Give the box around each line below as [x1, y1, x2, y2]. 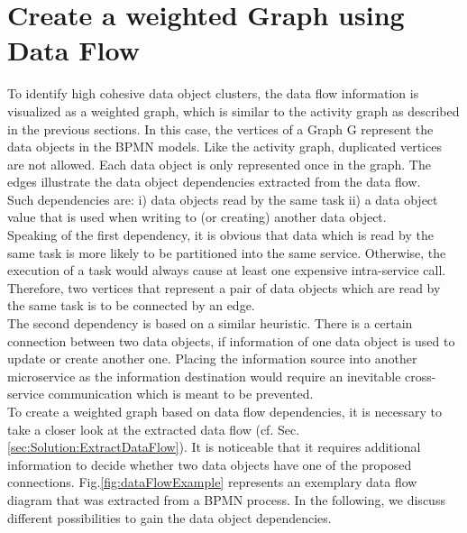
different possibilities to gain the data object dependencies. [7, 508, 332, 527]
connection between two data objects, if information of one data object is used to [7, 331, 455, 350]
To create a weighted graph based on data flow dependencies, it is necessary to [7, 402, 442, 420]
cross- [405, 366, 436, 385]
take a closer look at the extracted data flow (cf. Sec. [7, 419, 300, 438]
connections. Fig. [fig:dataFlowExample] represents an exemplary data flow [7, 473, 417, 492]
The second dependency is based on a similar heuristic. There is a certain [7, 314, 413, 333]
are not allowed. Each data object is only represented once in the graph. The [7, 154, 431, 173]
